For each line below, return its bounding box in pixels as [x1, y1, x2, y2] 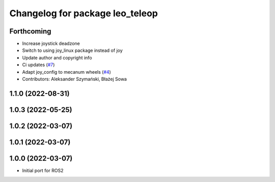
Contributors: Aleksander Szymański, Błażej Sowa [22, 76, 127, 82]
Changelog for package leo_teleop [9, 8, 158, 19]
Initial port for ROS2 [22, 167, 64, 173]
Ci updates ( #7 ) [22, 62, 55, 68]
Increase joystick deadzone [22, 41, 80, 47]
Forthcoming [9, 27, 51, 36]
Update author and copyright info [22, 54, 92, 60]
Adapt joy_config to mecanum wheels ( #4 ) [22, 69, 112, 75]
